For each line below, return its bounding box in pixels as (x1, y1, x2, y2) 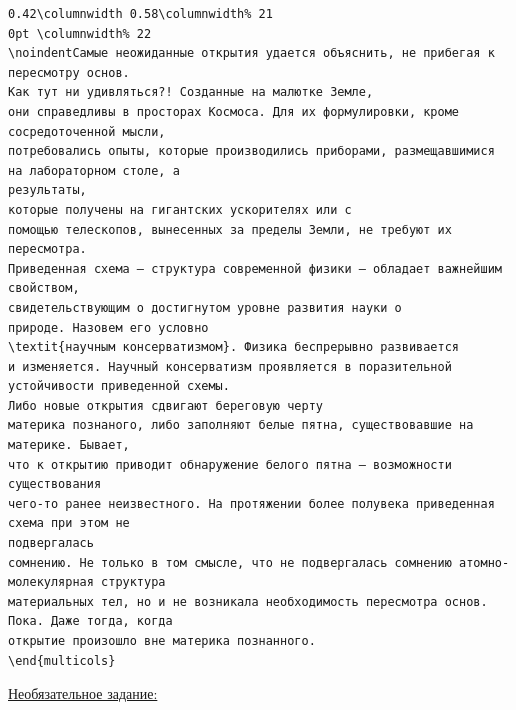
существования (8, 477, 102, 492)
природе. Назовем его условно (8, 320, 209, 335)
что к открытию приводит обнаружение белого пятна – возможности (8, 457, 452, 472)
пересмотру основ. (8, 65, 130, 80)
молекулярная (8, 575, 94, 590)
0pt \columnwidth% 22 (8, 26, 152, 41)
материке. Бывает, (8, 438, 130, 453)
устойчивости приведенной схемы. (8, 379, 230, 394)
